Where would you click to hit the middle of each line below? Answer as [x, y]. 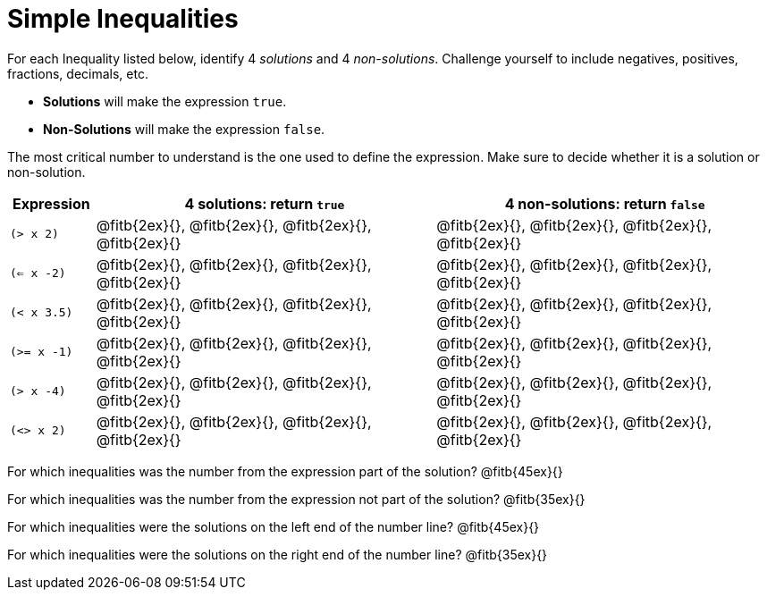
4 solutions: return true [265, 203]
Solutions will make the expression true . [165, 101]
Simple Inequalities [123, 19]
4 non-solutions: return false [605, 203]
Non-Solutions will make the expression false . [184, 129]
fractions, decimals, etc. [78, 73]
